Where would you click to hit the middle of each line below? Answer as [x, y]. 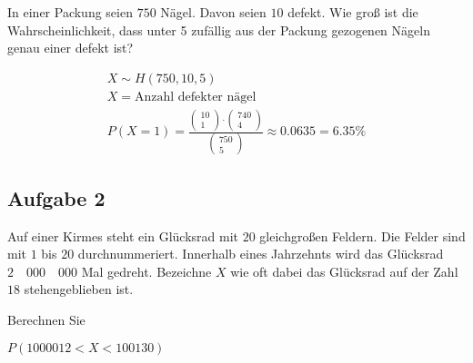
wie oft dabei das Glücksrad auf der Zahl [344, 271]
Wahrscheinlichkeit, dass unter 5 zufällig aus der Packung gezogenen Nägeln [219, 29]
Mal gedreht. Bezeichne [146, 271]
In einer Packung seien [70, 12]
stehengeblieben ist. [79, 289]
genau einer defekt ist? [70, 48]
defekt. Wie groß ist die [353, 12]
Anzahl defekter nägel [195, 97]
